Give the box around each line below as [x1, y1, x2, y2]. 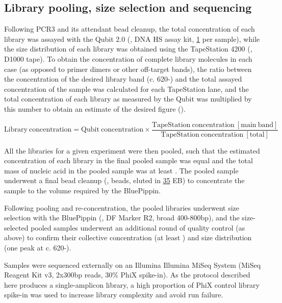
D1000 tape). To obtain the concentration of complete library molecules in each [4, 53, 252, 64]
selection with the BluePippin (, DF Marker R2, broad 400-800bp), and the [4, 212, 240, 223]
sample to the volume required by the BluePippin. [4, 185, 161, 195]
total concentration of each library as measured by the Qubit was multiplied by [4, 93, 252, 104]
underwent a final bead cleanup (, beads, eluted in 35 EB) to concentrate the [4, 175, 245, 186]
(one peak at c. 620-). [4, 242, 71, 252]
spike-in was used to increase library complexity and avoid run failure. [4, 289, 223, 300]
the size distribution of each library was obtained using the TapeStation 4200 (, [4, 43, 252, 54]
